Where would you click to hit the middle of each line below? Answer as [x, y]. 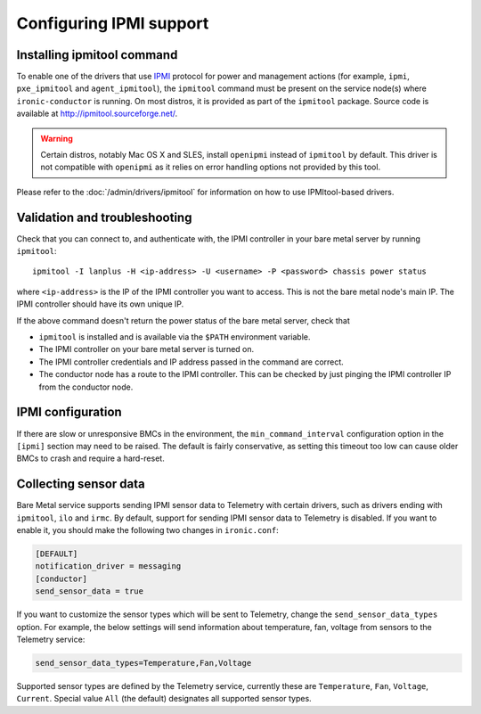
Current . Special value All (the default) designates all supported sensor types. [164, 699]
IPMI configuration [69, 412]
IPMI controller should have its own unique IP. [100, 304]
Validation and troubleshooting [104, 217]
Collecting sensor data [81, 484]
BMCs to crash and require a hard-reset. [90, 458]
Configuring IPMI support [113, 23]
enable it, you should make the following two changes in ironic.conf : [148, 529]
